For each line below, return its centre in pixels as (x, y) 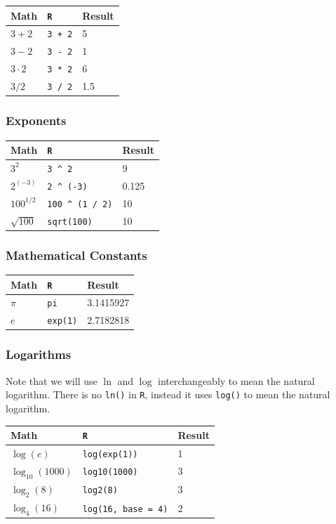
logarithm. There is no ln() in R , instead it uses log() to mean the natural (168, 394)
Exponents (36, 120)
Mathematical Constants (76, 255)
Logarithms (39, 354)
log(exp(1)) (110, 454)
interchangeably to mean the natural (236, 380)
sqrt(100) (70, 222)
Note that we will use (52, 380)
